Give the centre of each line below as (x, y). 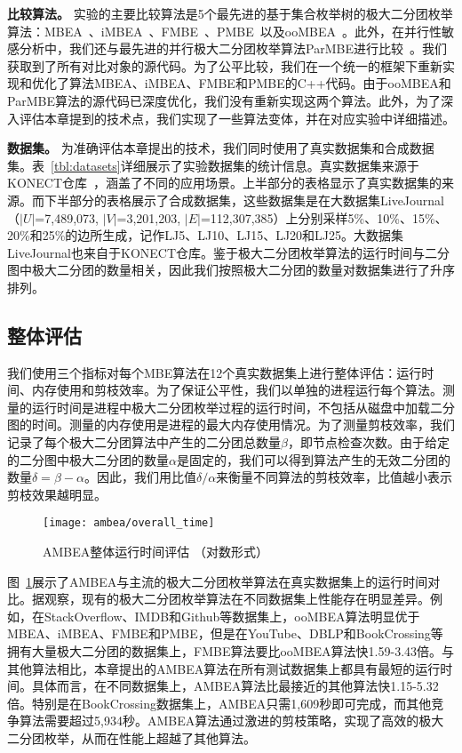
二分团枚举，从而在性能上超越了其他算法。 (131, 738)
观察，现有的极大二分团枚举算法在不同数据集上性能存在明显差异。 (237, 599)
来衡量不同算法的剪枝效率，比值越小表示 (335, 477)
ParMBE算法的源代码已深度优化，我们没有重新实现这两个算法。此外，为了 (224, 100)
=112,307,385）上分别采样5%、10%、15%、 (324, 217)
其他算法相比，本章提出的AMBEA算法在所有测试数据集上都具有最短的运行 (224, 668)
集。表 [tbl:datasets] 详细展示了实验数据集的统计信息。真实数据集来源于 (213, 165)
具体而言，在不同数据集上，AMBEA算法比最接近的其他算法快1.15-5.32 (235, 686)
